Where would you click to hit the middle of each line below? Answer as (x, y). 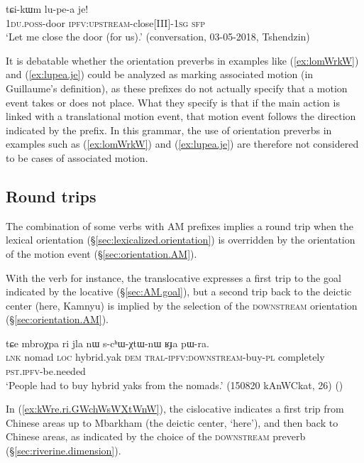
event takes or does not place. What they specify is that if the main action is (173, 102)
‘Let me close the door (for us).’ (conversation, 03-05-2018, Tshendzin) (158, 37)
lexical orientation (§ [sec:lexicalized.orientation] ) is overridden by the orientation (181, 240)
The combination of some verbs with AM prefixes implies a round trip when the (180, 225)
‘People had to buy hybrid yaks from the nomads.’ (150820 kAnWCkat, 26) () (175, 385)
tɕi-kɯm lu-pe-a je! (47, 9)
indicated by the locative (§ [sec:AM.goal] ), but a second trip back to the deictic (179, 292)
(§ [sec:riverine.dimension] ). (64, 451)
